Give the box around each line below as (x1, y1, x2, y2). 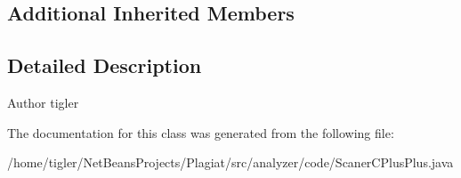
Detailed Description (7, 52, 202, 79)
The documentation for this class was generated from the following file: (7, 123, 394, 142)
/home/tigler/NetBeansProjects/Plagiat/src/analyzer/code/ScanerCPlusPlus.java (7, 153, 454, 172)
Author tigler (7, 93, 79, 111)
